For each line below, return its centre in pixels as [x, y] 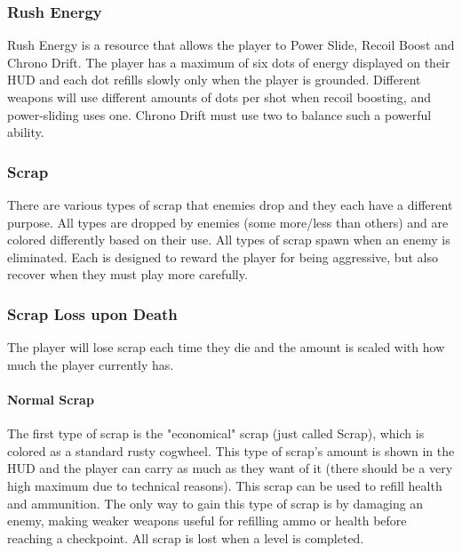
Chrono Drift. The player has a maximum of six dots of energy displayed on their [229, 62]
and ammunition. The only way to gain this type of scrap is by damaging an [215, 503]
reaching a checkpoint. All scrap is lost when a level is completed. [186, 537]
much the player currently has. [91, 364]
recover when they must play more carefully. [127, 274]
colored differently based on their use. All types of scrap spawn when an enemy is [229, 240]
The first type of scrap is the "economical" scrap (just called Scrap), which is [216, 433]
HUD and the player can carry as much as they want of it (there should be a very [230, 468]
